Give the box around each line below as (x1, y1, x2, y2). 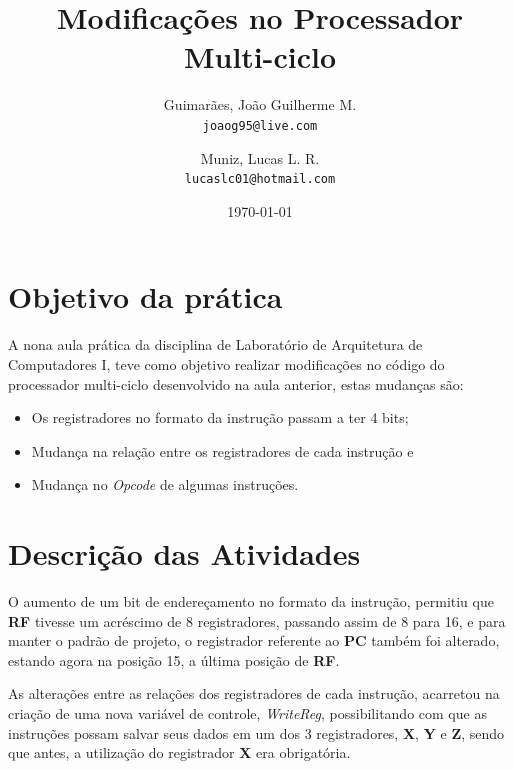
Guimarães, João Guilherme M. (163, 94, 357, 115)
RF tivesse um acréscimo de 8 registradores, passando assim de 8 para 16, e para (8, 610, 506, 631)
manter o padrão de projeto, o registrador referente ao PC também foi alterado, (8, 630, 500, 651)
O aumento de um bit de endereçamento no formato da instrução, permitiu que (8, 591, 494, 612)
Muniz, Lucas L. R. (200, 147, 320, 168)
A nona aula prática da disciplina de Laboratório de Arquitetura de (8, 334, 423, 355)
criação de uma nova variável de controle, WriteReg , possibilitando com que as (8, 703, 487, 723)
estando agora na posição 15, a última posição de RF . (8, 649, 340, 670)
